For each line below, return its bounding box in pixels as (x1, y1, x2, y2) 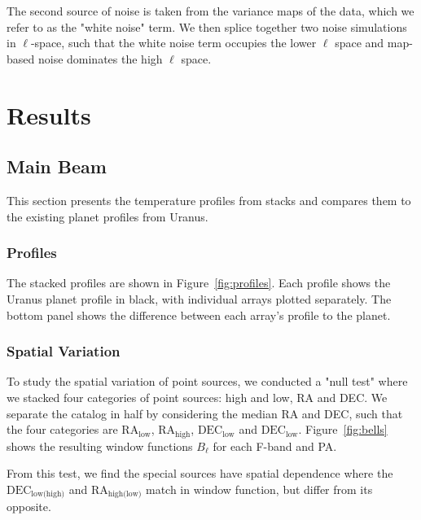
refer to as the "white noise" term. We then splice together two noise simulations (7, 18, 407, 35)
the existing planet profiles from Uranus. (7, 208, 208, 225)
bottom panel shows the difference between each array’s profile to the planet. (7, 306, 391, 323)
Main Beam (7, 154, 107, 179)
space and (335, 34, 384, 51)
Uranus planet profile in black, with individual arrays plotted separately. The (7, 290, 392, 307)
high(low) (107, 490, 142, 499)
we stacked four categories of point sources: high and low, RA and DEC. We (7, 388, 388, 405)
